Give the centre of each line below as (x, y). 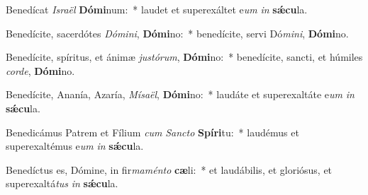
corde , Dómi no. (40, 70)
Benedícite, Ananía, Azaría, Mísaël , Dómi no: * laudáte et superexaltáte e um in (180, 94)
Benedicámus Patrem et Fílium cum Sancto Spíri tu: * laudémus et (152, 132)
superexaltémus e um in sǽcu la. (75, 146)
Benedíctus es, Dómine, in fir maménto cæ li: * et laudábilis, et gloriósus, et (169, 169)
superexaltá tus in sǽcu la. (62, 183)
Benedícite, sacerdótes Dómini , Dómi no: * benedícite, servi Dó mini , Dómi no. (177, 33)
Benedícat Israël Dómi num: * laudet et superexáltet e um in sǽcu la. (157, 9)
